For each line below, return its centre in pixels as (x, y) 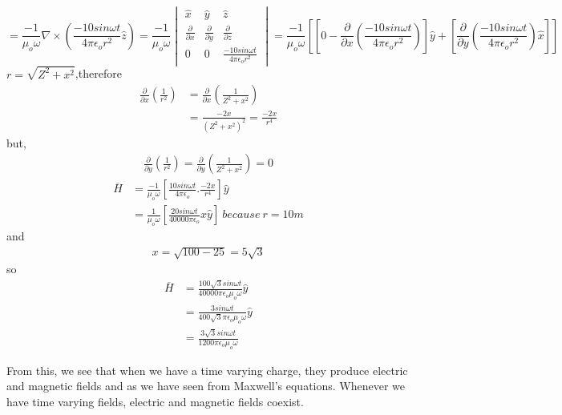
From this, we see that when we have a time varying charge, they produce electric (207, 370)
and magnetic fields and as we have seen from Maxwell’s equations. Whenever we (206, 386)
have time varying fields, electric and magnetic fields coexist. (155, 402)
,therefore (98, 73)
